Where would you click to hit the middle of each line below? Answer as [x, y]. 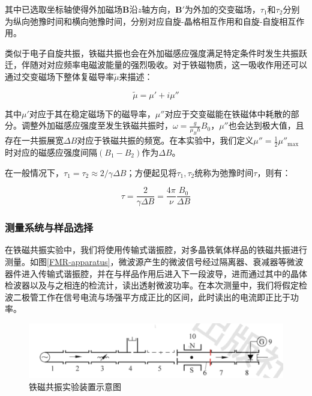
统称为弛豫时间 [224, 172]
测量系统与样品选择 [49, 227]
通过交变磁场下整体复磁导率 [59, 76]
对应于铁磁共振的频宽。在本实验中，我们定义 [165, 140]
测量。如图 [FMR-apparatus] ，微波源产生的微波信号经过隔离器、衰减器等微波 [154, 262]
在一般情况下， [34, 172]
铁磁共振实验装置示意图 [75, 386]
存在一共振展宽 [34, 140]
